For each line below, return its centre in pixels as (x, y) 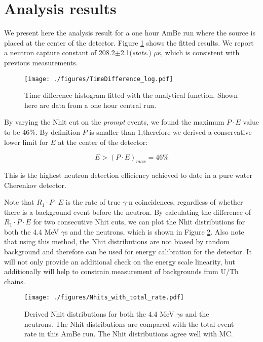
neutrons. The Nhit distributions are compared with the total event (129, 324)
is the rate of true (93, 202)
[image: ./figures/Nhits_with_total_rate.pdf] (104, 298)
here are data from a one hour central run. (90, 105)
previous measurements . (41, 62)
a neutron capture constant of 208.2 (60, 52)
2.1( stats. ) (136, 52)
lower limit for (26, 142)
